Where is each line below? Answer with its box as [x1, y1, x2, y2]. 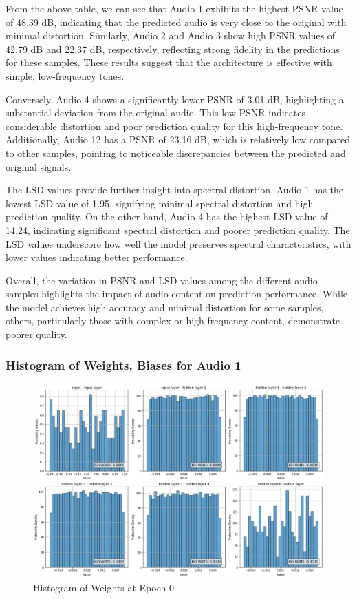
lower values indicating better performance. [6, 250, 188, 264]
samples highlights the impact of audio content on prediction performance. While [6, 286, 347, 301]
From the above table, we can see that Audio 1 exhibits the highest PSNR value [6, 1, 343, 15]
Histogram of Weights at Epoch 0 [33, 580, 174, 595]
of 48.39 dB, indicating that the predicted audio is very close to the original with [6, 14, 347, 29]
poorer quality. [6, 327, 67, 341]
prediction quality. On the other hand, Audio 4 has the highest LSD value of [6, 209, 328, 224]
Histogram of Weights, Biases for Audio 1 [6, 356, 241, 373]
